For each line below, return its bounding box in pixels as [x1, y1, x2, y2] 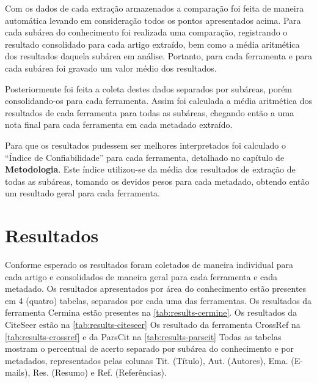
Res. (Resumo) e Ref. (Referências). [32, 366, 167, 379]
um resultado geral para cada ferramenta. [5, 187, 160, 199]
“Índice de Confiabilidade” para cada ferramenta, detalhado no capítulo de [5, 151, 285, 163]
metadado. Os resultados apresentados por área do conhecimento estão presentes [5, 282, 307, 295]
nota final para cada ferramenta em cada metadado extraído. [5, 118, 233, 131]
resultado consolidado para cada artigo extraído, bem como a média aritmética [5, 37, 300, 50]
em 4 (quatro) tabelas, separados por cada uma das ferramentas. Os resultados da [5, 294, 312, 307]
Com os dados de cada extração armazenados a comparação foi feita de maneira [5, 2, 304, 14]
